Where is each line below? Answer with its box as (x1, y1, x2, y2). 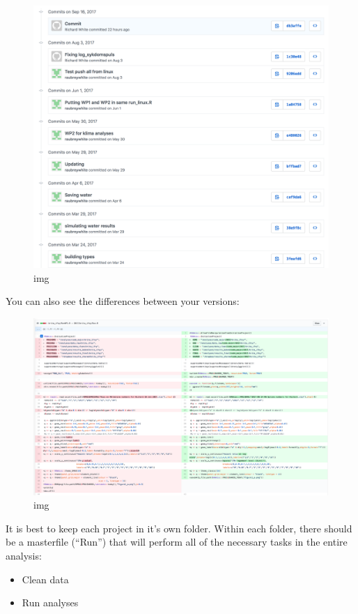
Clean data (22, 571, 69, 586)
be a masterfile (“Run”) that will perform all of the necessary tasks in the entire (6, 534, 348, 549)
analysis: (6, 548, 42, 562)
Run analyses (22, 595, 79, 610)
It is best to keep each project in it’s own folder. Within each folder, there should (6, 521, 352, 535)
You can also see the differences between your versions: (6, 294, 240, 308)
